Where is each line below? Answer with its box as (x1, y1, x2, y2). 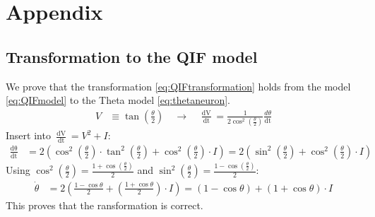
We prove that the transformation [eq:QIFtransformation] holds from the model (6, 78, 351, 93)
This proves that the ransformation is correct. (6, 197, 203, 212)
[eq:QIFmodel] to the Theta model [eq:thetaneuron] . (6, 93, 230, 107)
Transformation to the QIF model (6, 45, 258, 67)
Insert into (6, 128, 51, 143)
